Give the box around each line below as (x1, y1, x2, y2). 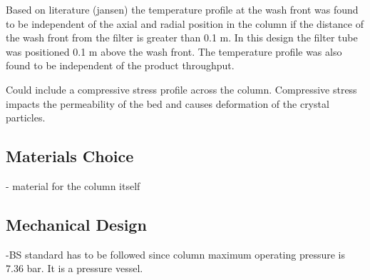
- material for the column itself (6, 178, 140, 193)
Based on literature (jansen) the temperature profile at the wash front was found (6, 2, 359, 16)
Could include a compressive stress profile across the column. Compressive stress (6, 81, 357, 96)
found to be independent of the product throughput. (6, 58, 235, 73)
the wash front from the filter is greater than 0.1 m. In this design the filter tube (6, 30, 358, 45)
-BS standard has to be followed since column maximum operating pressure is (6, 246, 346, 261)
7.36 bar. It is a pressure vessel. (6, 261, 143, 276)
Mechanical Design (6, 213, 147, 235)
